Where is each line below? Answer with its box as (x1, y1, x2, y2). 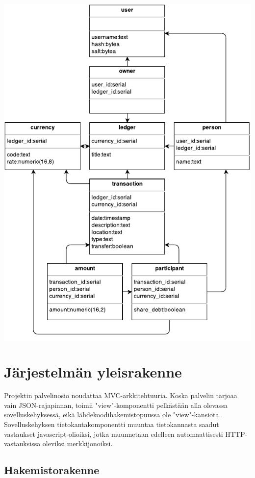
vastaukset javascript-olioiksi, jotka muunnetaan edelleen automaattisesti (4, 428, 223, 439)
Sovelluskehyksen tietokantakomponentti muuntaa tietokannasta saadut (4, 419, 219, 429)
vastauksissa (4, 438, 41, 449)
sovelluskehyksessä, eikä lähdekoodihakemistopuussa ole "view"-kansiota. (4, 409, 221, 420)
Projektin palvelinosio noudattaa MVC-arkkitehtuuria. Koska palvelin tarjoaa (4, 390, 237, 401)
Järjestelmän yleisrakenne (4, 362, 182, 382)
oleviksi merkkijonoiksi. (42, 438, 113, 449)
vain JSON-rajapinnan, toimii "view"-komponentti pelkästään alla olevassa (4, 400, 228, 410)
